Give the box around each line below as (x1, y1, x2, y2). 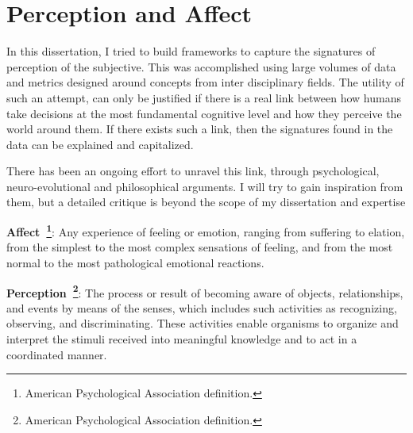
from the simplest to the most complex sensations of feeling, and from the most (6, 239, 393, 255)
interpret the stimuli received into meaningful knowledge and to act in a (6, 330, 357, 347)
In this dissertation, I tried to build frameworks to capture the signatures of (6, 43, 376, 59)
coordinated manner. (6, 346, 107, 362)
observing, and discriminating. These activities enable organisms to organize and (6, 315, 399, 331)
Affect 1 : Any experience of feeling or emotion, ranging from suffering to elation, (6, 221, 405, 239)
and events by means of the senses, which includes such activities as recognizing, (6, 299, 397, 316)
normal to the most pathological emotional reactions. (6, 254, 264, 270)
